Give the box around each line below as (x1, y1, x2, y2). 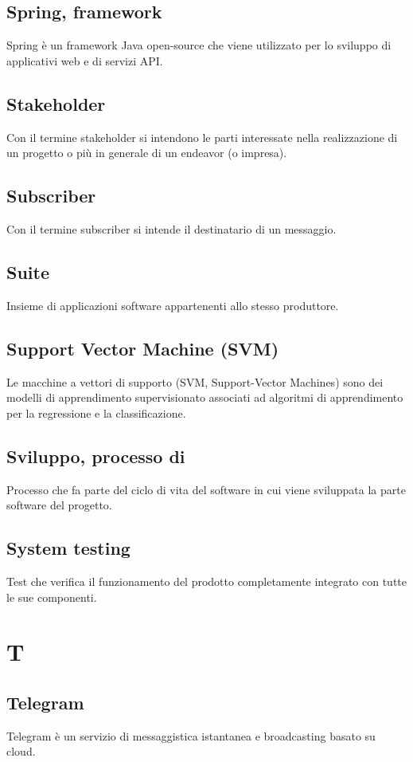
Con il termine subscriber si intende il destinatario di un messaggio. (6, 220, 337, 237)
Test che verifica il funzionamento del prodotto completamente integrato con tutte (6, 572, 407, 589)
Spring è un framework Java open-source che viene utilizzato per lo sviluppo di (6, 37, 392, 53)
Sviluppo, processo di (6, 443, 185, 468)
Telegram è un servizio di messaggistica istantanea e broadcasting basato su (6, 727, 376, 744)
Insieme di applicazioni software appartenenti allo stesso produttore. (6, 297, 339, 313)
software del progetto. (6, 497, 112, 513)
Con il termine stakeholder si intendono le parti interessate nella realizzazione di (6, 128, 398, 145)
